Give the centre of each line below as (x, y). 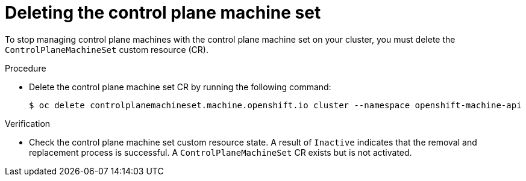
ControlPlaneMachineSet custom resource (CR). (107, 49)
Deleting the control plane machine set (163, 13)
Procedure (26, 68)
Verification (28, 123)
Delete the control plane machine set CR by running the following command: (180, 87)
